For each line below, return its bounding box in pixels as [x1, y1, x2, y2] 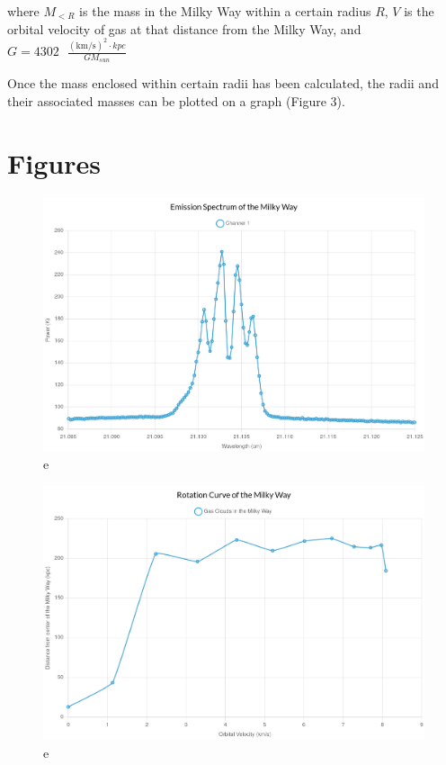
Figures [7, 144, 101, 181]
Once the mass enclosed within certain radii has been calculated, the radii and [7, 74, 439, 93]
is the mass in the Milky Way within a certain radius [79, 2, 371, 20]
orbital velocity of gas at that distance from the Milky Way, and [7, 19, 361, 38]
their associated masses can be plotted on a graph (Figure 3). [7, 91, 345, 110]
